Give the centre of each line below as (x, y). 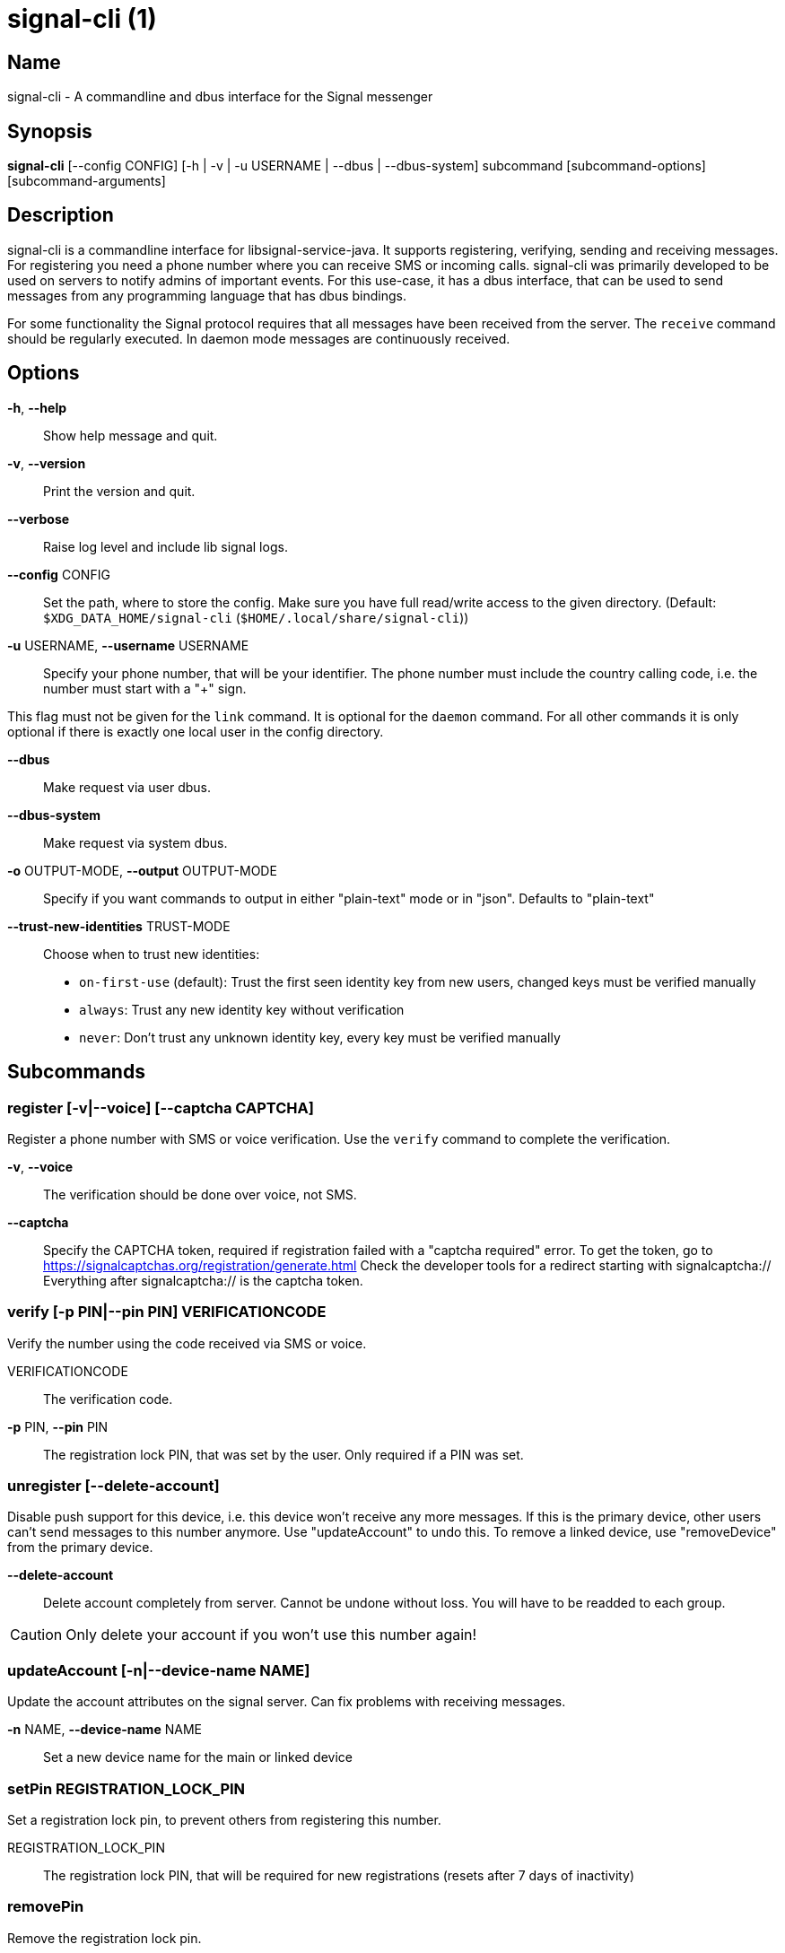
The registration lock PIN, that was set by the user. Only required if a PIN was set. (283, 1454)
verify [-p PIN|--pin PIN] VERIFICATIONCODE (167, 1312)
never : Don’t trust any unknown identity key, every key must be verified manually (320, 1037)
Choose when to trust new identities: (152, 954)
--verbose (39, 519)
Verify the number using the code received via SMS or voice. (187, 1343)
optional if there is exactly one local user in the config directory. (196, 731)
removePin (46, 1907)
